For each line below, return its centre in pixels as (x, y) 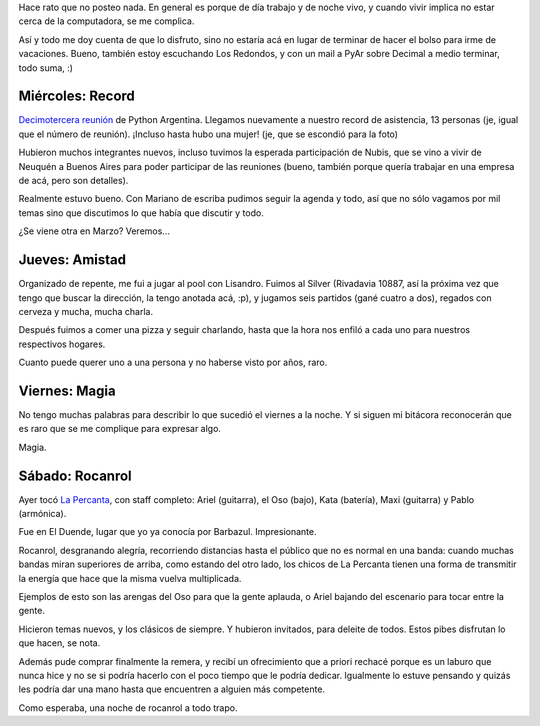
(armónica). (42, 514)
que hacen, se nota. (59, 643)
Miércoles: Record (76, 96)
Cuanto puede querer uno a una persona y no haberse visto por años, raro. (173, 362)
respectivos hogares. (62, 344)
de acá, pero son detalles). (73, 181)
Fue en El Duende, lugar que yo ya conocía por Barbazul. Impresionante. (167, 532)
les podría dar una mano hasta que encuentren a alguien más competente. (171, 689)
